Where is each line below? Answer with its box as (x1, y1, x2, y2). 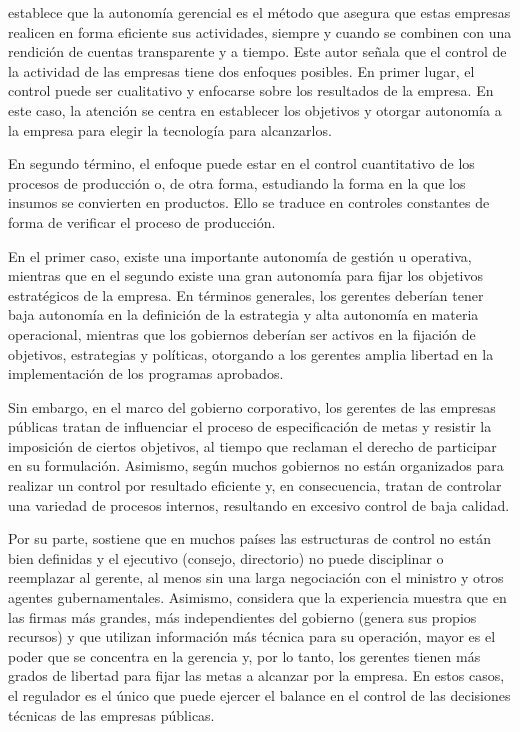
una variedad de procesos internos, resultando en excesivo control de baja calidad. (8, 494, 510, 515)
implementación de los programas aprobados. (8, 363, 284, 384)
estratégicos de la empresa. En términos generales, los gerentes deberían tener (8, 284, 484, 305)
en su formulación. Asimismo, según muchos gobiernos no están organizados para (8, 455, 504, 476)
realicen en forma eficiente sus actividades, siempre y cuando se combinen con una (8, 21, 512, 42)
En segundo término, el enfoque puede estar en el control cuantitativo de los (8, 153, 475, 174)
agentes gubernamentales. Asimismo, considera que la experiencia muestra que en (8, 587, 507, 608)
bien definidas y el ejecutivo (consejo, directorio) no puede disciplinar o (8, 547, 444, 568)
